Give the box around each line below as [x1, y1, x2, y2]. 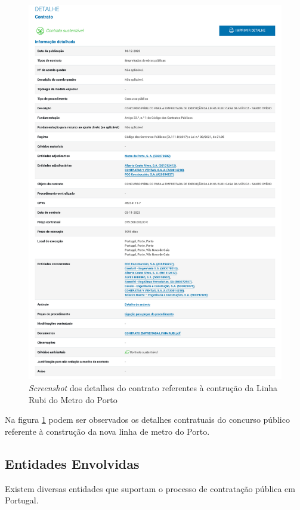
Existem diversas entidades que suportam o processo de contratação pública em [5, 482, 295, 494]
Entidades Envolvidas [5, 454, 140, 472]
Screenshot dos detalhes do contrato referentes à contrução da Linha [29, 382, 278, 394]
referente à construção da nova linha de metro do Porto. [5, 425, 210, 437]
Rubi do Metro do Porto [29, 393, 117, 405]
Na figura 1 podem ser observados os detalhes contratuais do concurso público [5, 413, 290, 426]
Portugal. [5, 494, 39, 506]
